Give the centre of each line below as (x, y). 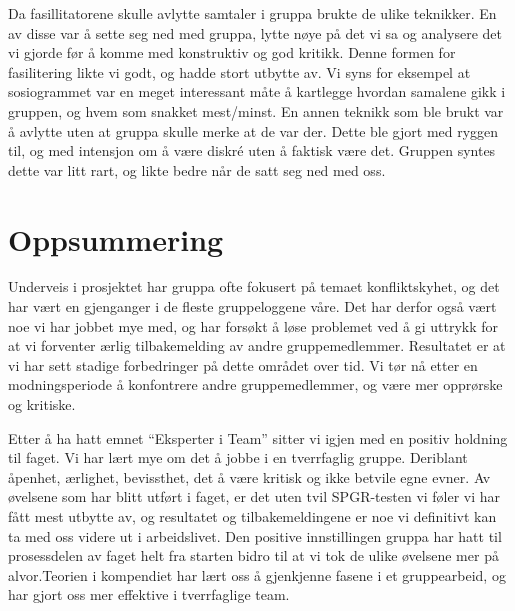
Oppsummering (116, 238)
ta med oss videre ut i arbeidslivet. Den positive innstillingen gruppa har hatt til (255, 535)
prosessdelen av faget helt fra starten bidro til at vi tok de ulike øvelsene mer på (253, 555)
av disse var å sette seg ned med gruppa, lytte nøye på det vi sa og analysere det (255, 32)
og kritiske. (42, 404)
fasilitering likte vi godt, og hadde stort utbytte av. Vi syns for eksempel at (239, 71)
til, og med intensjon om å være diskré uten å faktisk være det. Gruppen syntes (252, 150)
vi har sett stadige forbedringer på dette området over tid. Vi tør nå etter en (243, 364)
